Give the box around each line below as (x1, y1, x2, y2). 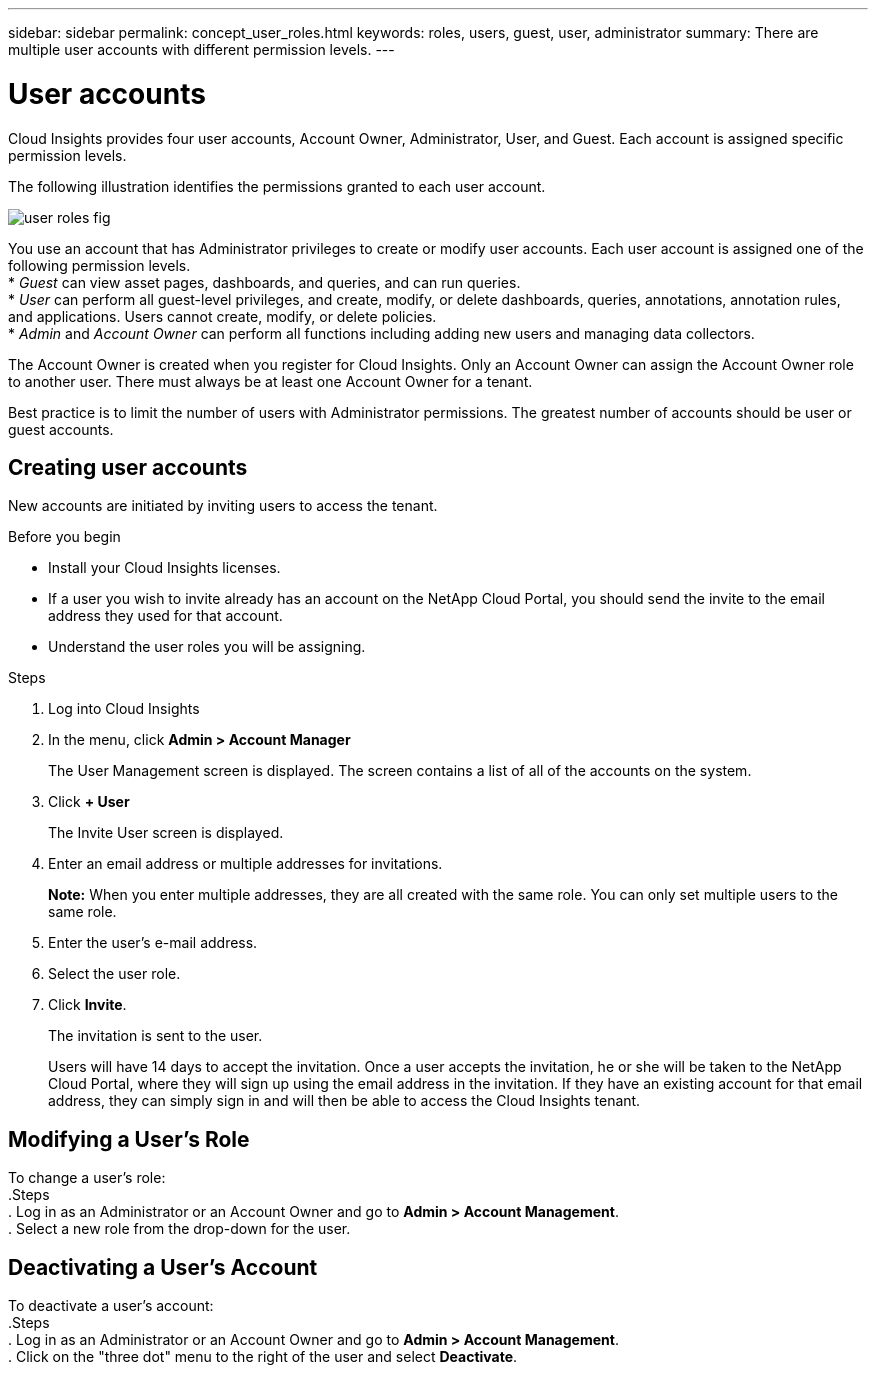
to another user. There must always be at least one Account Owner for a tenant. (8, 372, 533, 390)
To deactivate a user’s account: (8, 1297, 214, 1315)
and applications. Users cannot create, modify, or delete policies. (8, 307, 437, 325)
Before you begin (8, 528, 121, 546)
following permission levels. (8, 256, 191, 274)
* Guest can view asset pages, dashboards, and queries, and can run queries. (8, 273, 521, 291)
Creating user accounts (8, 454, 248, 480)
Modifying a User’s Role (8, 1126, 250, 1152)
